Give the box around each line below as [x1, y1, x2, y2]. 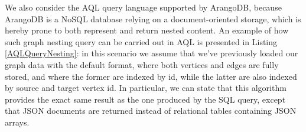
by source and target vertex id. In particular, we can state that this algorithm [5, 82, 287, 94]
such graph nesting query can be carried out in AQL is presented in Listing [5, 35, 278, 48]
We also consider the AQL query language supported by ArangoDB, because [5, 1, 282, 13]
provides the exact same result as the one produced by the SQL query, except [5, 93, 286, 105]
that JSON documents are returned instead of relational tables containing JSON [5, 104, 297, 117]
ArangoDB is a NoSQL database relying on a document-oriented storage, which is [5, 12, 301, 25]
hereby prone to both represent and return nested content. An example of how [5, 24, 289, 36]
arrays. [5, 116, 30, 128]
